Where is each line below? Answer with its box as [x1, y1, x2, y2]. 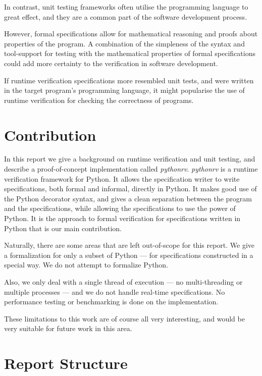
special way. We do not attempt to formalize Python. [4, 259, 169, 270]
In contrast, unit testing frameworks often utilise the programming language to [4, 2, 248, 12]
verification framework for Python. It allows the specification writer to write [4, 173, 240, 184]
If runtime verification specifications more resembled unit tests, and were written [4, 75, 254, 85]
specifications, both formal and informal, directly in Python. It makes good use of [4, 183, 257, 194]
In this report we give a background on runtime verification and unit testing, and [4, 153, 255, 164]
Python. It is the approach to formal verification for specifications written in [4, 213, 241, 224]
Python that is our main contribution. [4, 223, 122, 233]
